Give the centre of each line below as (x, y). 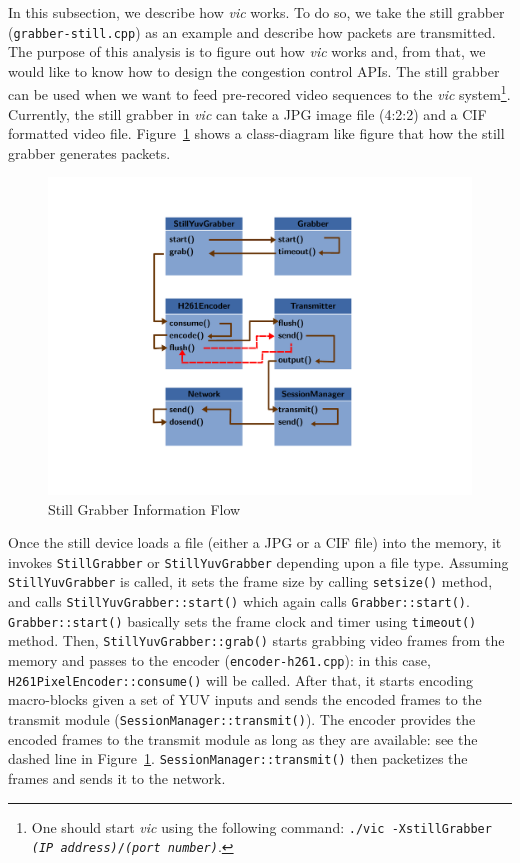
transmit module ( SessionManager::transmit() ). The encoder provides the (242, 719)
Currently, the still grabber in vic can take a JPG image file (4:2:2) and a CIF (247, 113)
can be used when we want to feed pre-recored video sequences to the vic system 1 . (259, 93)
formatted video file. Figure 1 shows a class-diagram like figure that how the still (256, 133)
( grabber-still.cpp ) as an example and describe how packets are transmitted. (252, 31)
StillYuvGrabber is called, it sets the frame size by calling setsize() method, (250, 581)
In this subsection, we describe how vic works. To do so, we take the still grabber (256, 12)
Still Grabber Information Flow (144, 508)
